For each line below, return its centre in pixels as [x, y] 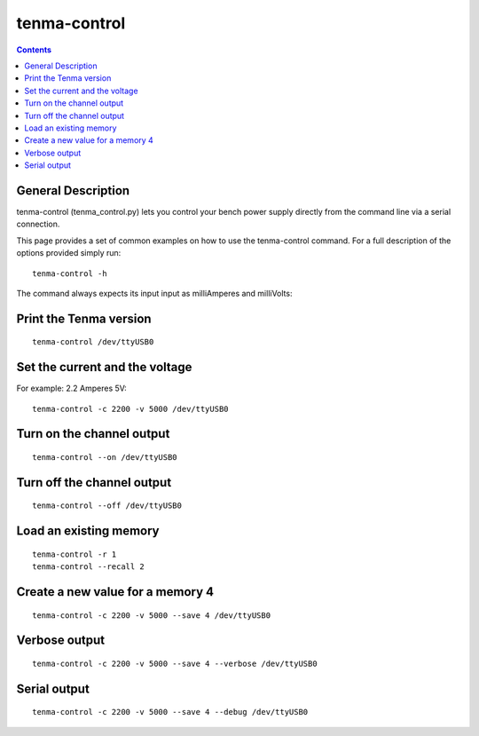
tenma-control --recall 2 [89, 567]
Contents [34, 50]
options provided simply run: [69, 253]
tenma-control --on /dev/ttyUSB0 [105, 458]
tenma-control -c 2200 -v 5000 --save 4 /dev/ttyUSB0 [151, 615]
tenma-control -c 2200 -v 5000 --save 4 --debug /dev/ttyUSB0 [170, 712]
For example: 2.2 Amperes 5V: [72, 388]
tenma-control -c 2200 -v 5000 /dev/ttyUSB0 [131, 409]
